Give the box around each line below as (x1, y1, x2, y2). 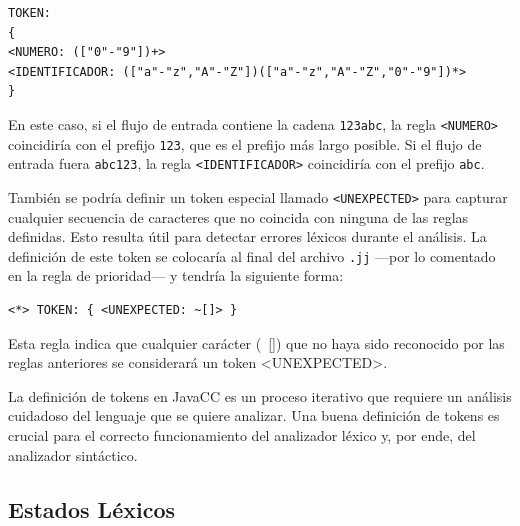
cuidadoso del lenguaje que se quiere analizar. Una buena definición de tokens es (8, 405, 500, 426)
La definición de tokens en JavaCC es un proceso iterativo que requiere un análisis (8, 385, 512, 406)
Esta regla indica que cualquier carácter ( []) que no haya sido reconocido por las (8, 332, 505, 353)
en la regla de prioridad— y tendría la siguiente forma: (8, 265, 344, 286)
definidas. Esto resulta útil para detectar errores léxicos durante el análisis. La (8, 226, 487, 247)
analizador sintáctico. (8, 444, 138, 465)
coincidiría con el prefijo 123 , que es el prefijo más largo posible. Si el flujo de (8, 133, 482, 154)
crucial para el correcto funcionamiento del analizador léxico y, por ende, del (8, 425, 476, 445)
